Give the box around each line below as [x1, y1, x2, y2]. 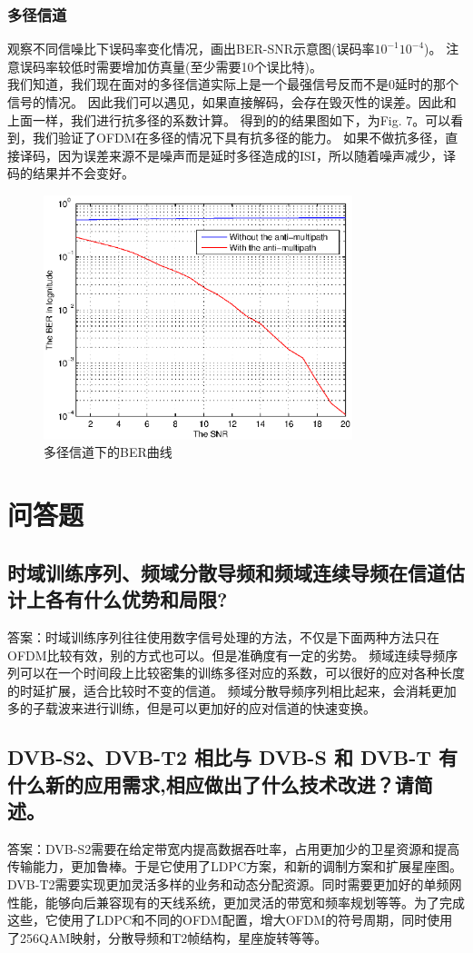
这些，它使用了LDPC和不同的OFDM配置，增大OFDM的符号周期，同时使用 [7, 910, 453, 929]
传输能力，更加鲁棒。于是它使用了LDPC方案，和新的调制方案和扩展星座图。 [7, 857, 463, 876]
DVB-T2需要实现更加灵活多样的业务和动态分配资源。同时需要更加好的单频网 [7, 875, 462, 894]
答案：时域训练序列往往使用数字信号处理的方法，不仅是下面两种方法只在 [7, 627, 439, 646]
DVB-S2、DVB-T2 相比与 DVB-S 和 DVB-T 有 [7, 743, 458, 771]
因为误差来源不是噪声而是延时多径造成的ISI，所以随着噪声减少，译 [57, 145, 456, 164]
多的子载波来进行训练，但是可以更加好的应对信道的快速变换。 [7, 699, 376, 718]
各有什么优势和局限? [44, 585, 228, 613]
